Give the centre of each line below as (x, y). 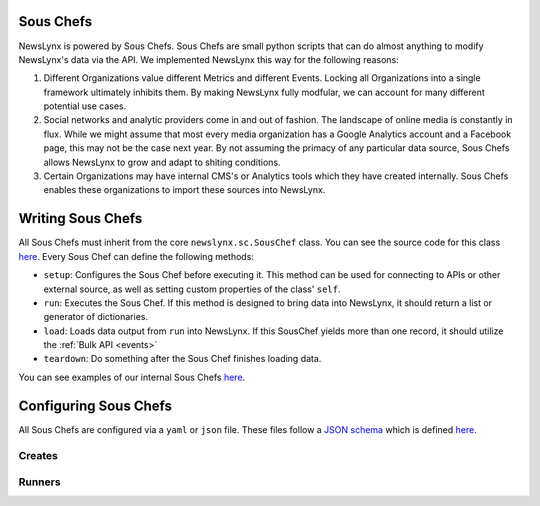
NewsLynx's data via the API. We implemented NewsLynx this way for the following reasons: (208, 59)
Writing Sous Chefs (80, 218)
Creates (38, 455)
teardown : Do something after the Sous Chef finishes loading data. (182, 359)
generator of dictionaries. (96, 317)
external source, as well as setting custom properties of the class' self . (192, 289)
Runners (39, 482)
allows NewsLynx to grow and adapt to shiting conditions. (162, 162)
